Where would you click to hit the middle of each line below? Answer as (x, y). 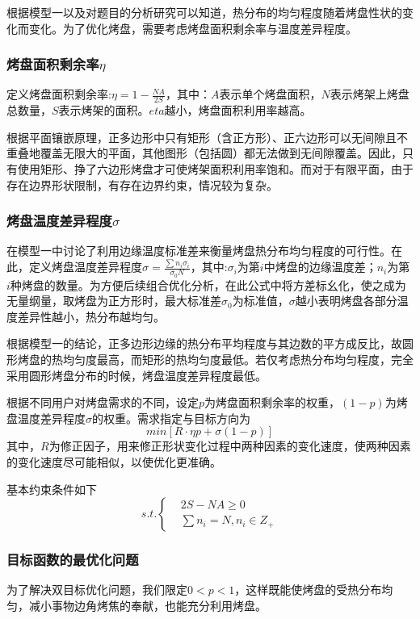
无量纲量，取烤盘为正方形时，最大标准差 (114, 301)
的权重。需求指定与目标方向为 (171, 418)
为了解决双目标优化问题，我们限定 (97, 590)
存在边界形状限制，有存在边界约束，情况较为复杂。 (142, 184)
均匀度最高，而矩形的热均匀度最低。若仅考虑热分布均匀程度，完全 (238, 359)
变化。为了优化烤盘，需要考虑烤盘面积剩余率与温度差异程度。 (193, 28)
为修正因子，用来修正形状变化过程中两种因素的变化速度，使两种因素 (230, 446)
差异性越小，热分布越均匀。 (91, 316)
